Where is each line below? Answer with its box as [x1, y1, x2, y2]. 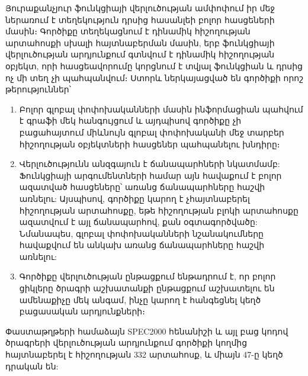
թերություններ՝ [5, 83, 71, 95]
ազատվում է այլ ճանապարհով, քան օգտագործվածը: [19, 216, 258, 228]
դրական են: [5, 359, 59, 372]
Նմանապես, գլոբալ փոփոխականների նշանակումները [19, 227, 264, 239]
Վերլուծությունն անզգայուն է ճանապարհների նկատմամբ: [19, 158, 280, 170]
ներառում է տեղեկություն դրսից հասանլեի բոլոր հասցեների [5, 13, 275, 25]
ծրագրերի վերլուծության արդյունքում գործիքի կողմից [5, 336, 247, 349]
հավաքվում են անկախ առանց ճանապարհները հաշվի [19, 239, 265, 251]
